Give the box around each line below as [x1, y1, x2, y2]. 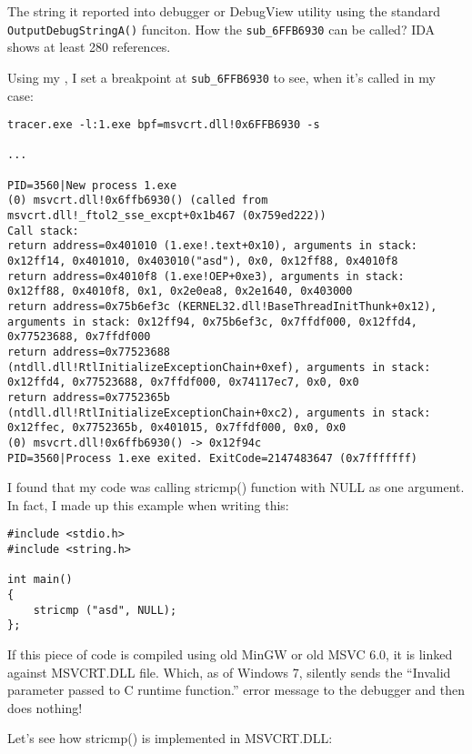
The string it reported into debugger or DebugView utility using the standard [7, 2, 440, 20]
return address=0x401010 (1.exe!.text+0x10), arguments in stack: [7, 239, 418, 253]
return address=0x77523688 [7, 345, 170, 358]
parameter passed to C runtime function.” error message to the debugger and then [7, 680, 466, 699]
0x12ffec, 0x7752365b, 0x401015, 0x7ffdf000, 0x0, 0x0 [7, 421, 346, 435]
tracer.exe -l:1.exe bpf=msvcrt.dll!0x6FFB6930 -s [7, 118, 320, 132]
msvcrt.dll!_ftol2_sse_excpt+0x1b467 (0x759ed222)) [7, 209, 326, 223]
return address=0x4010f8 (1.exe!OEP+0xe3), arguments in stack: [7, 269, 405, 283]
